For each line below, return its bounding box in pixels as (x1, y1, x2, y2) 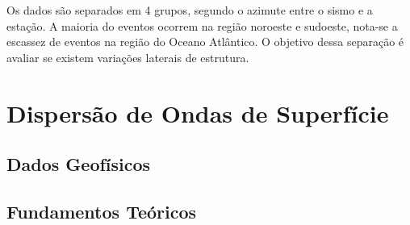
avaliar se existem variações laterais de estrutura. (6, 48, 249, 65)
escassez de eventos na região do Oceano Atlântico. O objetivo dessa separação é (6, 33, 404, 50)
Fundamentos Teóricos (6, 198, 197, 223)
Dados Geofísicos (6, 152, 151, 177)
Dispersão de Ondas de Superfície (6, 96, 389, 129)
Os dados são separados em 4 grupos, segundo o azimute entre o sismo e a (6, 2, 373, 18)
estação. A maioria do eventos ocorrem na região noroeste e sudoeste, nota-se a (6, 17, 398, 34)
